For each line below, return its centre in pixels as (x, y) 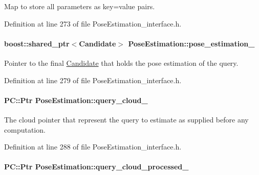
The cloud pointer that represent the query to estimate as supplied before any (126, 119)
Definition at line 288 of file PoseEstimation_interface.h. (93, 147)
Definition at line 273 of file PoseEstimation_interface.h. (93, 23)
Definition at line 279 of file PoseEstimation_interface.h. (93, 80)
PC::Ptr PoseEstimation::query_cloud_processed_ (96, 167)
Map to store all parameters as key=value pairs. (80, 6)
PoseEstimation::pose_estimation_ (191, 43)
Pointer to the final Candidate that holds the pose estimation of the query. (121, 62)
